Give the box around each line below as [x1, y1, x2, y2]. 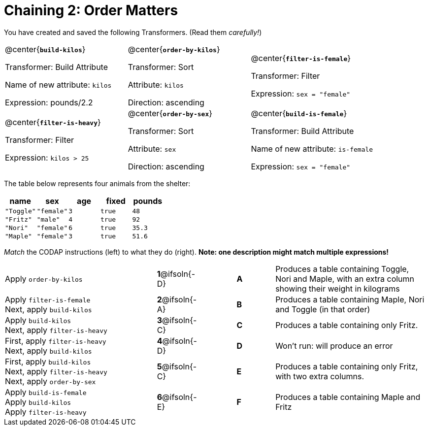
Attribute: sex [128, 143, 176, 154]
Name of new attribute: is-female [251, 143, 373, 154]
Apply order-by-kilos [5, 273, 83, 284]
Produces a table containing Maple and [275, 392, 421, 402]
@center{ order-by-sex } [128, 108, 213, 118]
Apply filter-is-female [5, 294, 91, 304]
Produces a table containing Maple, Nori [275, 294, 425, 304]
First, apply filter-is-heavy [5, 335, 106, 346]
